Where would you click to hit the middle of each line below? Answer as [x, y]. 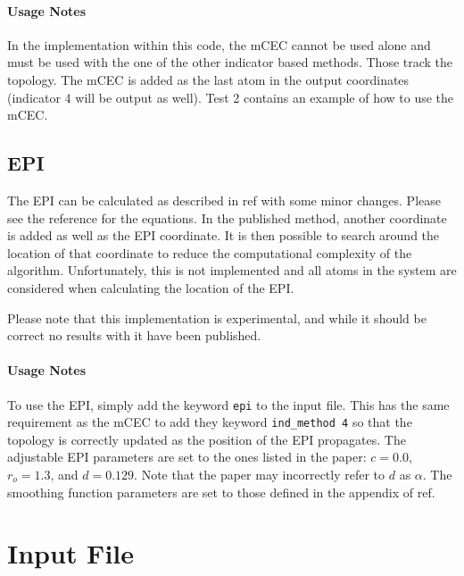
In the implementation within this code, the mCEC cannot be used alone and [219, 44]
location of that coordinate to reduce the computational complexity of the [210, 252]
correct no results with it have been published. [134, 335]
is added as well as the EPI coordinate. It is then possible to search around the [224, 235]
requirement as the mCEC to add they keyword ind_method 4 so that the [210, 422]
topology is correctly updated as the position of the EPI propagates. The [207, 439]
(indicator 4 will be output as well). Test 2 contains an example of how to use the [231, 97]
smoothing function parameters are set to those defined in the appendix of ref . [221, 492]
